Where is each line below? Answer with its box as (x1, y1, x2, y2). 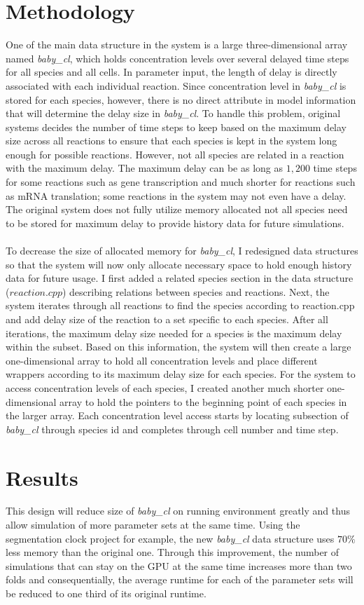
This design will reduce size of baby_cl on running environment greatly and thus (6, 503, 350, 518)
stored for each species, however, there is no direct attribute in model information (6, 92, 356, 107)
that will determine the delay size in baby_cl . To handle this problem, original (6, 106, 341, 121)
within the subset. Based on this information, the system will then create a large (6, 339, 351, 354)
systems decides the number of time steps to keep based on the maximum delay (6, 119, 346, 134)
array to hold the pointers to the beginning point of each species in (59, 394, 347, 409)
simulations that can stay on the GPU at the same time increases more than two (6, 558, 352, 573)
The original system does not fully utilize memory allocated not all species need (6, 202, 348, 217)
